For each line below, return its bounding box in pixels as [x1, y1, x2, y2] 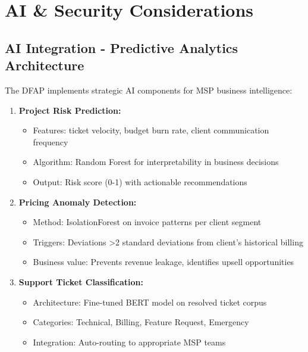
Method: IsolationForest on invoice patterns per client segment [33, 216, 262, 228]
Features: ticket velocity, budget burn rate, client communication [33, 124, 269, 136]
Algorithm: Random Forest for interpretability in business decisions [33, 155, 279, 168]
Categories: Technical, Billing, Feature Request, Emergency [33, 316, 249, 328]
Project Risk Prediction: [18, 104, 121, 116]
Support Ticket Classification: [18, 275, 143, 288]
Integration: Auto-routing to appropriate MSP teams [33, 335, 226, 348]
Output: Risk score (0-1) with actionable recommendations [33, 175, 247, 188]
